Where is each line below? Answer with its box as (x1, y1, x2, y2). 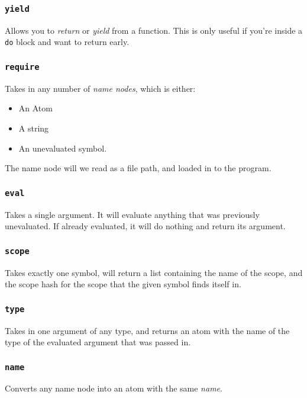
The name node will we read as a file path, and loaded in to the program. (5, 162, 272, 174)
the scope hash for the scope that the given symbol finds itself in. (5, 278, 241, 290)
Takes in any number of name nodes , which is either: (5, 82, 196, 94)
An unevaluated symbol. (18, 142, 107, 154)
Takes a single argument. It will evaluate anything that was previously (5, 208, 260, 220)
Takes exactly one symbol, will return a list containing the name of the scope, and (5, 266, 303, 278)
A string (18, 122, 49, 134)
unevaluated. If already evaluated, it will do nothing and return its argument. (5, 220, 286, 232)
